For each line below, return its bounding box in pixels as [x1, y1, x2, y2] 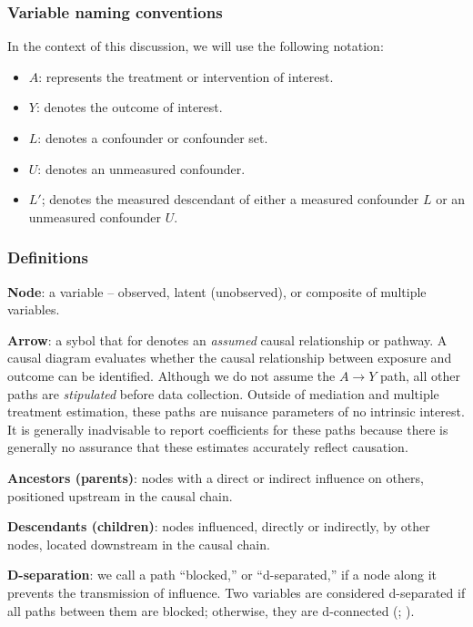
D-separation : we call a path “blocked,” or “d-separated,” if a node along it [7, 565, 438, 584]
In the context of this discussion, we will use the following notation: [7, 36, 384, 56]
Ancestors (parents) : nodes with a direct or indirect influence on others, [7, 468, 424, 487]
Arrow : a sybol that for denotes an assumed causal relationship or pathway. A [7, 330, 448, 349]
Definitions [7, 246, 88, 269]
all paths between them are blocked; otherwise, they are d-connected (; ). [7, 601, 415, 620]
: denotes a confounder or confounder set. [37, 128, 268, 147]
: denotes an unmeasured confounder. [37, 159, 246, 178]
